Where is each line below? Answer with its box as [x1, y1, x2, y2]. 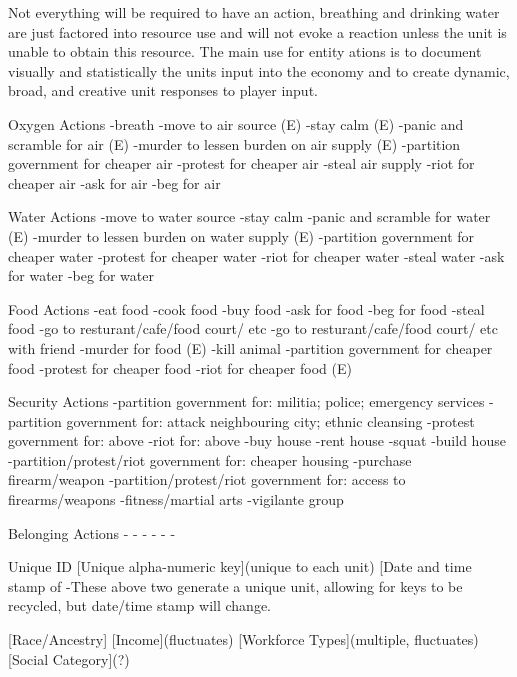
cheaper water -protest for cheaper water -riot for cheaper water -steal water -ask [8, 245, 505, 266]
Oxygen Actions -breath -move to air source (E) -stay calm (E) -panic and [8, 113, 464, 134]
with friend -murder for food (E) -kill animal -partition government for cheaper [8, 337, 493, 358]
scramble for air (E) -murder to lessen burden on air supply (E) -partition [8, 133, 461, 154]
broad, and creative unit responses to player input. [8, 80, 318, 101]
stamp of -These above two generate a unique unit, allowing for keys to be [8, 575, 463, 596]
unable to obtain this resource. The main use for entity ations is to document [8, 41, 482, 62]
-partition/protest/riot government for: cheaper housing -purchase [8, 449, 412, 470]
